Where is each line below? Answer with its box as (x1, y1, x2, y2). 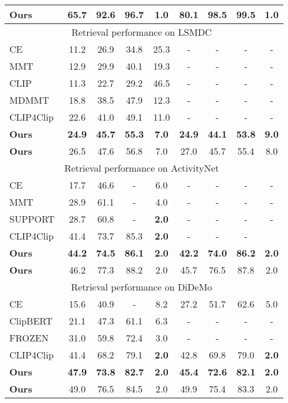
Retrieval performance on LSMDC (71, 25, 212, 39)
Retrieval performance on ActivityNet (64, 161, 219, 175)
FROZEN (9, 331, 49, 344)
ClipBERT (9, 314, 53, 327)
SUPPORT (9, 212, 55, 226)
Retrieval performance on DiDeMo (71, 280, 212, 293)
